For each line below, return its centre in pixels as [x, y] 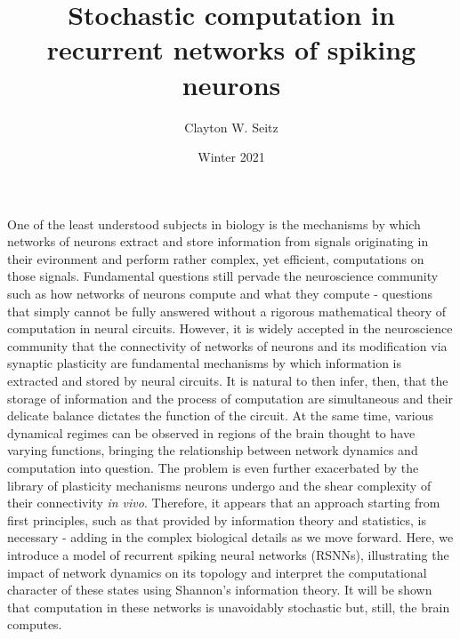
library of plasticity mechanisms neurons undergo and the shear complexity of [219, 485]
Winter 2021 [231, 157]
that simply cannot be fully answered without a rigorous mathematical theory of [227, 311]
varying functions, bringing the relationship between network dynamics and [213, 450]
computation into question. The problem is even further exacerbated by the [213, 467]
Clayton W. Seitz [231, 127]
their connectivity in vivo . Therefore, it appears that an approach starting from [224, 503]
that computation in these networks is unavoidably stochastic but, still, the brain [229, 607]
